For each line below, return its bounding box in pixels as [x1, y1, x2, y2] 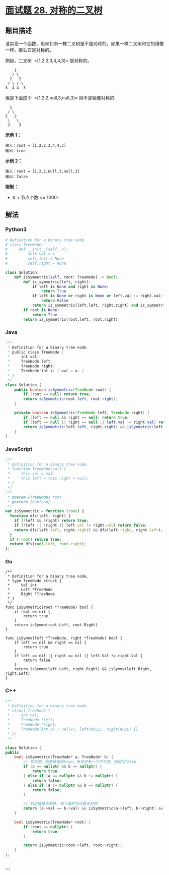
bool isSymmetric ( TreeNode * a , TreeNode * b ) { [14, 754, 114, 760]
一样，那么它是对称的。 [5, 47, 54, 53]
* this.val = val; [7, 471, 55, 477]
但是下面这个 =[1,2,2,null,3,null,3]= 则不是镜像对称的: [5, 95, 116, 101]
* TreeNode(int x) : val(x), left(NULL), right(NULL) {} [7, 727, 138, 732]
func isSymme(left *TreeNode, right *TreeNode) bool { [5, 636, 123, 641]
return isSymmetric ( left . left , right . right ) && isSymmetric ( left [23, 424, 163, 429]
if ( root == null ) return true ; [23, 392, 92, 397]
